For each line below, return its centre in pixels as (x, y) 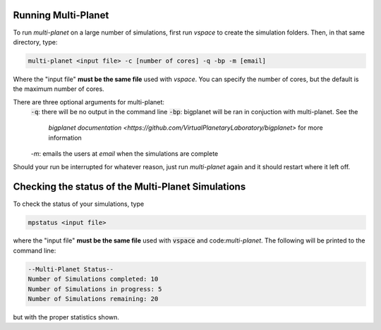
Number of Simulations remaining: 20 (93, 299)
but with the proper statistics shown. (66, 317)
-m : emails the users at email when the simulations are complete (125, 154)
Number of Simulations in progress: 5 (95, 289)
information (65, 137)
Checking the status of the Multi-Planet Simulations (129, 187)
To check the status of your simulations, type (79, 204)
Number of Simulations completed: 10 (93, 279)
